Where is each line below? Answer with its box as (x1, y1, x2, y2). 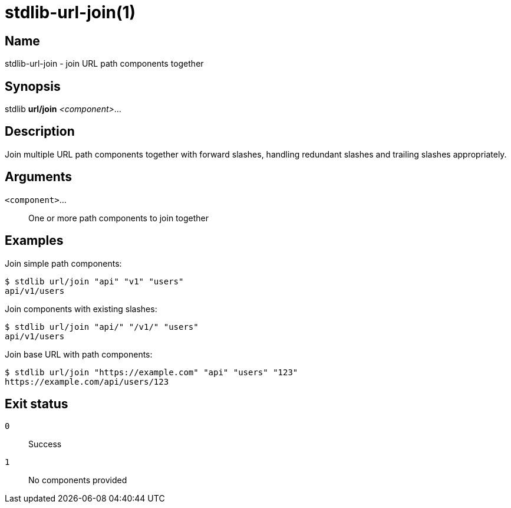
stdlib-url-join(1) (5, 2, 136, 22)
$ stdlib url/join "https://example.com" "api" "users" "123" (5, 367, 298, 377)
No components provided (28, 475, 127, 486)
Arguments (5, 169, 72, 185)
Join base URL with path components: (5, 349, 153, 359)
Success (28, 439, 62, 450)
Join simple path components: (5, 258, 122, 268)
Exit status (5, 396, 68, 411)
